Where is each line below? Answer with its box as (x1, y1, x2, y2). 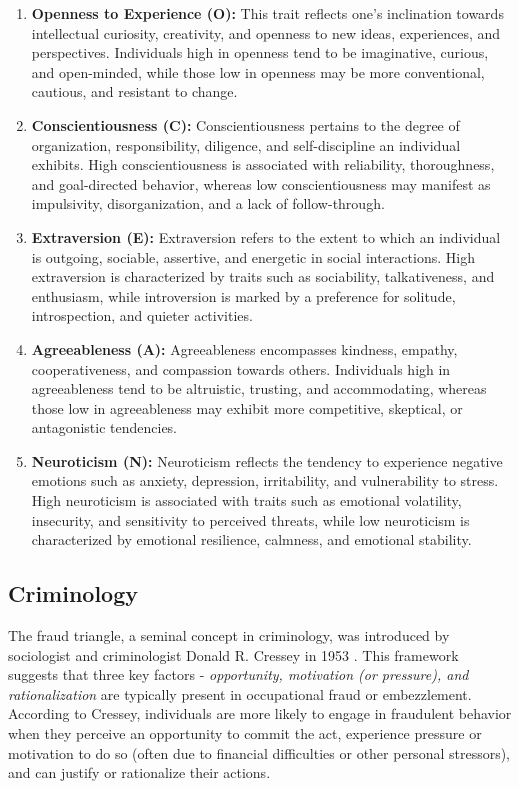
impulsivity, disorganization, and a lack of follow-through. (31, 193, 385, 214)
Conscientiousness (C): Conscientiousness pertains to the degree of (31, 114, 460, 135)
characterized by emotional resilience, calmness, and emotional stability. (31, 529, 472, 550)
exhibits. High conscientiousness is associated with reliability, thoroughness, (31, 154, 495, 175)
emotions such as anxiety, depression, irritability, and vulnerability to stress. (31, 470, 499, 491)
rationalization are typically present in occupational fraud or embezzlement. (8, 683, 472, 704)
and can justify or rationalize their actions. (8, 762, 271, 783)
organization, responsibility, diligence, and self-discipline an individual (31, 134, 461, 155)
